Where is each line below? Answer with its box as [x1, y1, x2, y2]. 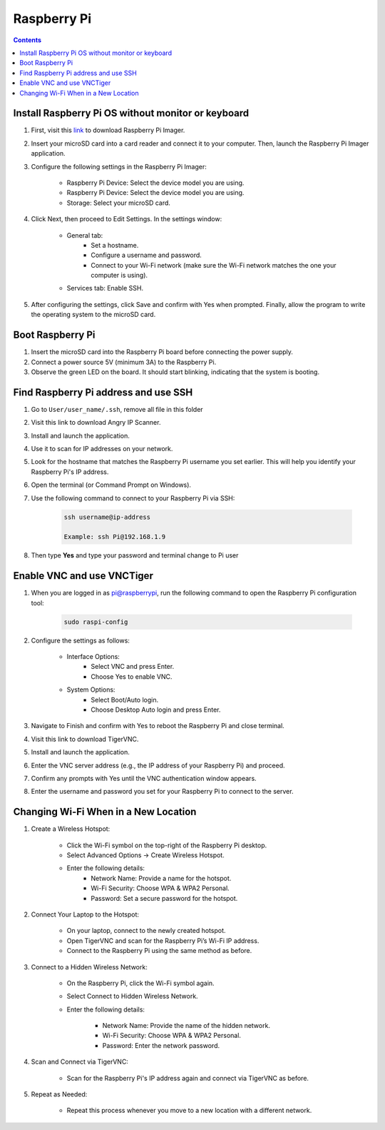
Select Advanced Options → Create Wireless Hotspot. [66, 850, 225, 859]
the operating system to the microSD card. [31, 311, 156, 319]
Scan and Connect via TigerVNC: [31, 1057, 128, 1066]
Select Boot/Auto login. [91, 695, 159, 704]
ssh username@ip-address [63, 513, 151, 521]
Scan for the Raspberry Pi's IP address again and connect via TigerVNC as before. [66, 1074, 309, 1082]
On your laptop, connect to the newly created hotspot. [66, 927, 226, 935]
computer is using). [91, 271, 148, 280]
